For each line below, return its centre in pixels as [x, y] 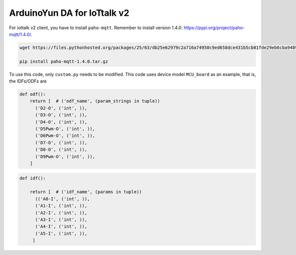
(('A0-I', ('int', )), [63, 199]
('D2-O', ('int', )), [61, 108]
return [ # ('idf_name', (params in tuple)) [86, 192]
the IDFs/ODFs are [28, 81]
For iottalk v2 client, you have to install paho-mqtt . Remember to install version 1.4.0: [96, 28]
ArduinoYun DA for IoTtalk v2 [69, 13]
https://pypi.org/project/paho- [214, 28]
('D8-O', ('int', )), [61, 150]
